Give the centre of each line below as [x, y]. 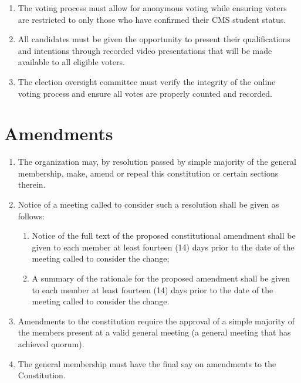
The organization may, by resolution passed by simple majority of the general [157, 162]
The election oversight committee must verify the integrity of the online [147, 81]
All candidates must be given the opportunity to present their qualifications [154, 39]
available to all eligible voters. [71, 62]
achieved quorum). [51, 344]
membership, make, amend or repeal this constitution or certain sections [148, 173]
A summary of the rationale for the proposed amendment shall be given [161, 278]
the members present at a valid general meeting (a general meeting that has [154, 332]
